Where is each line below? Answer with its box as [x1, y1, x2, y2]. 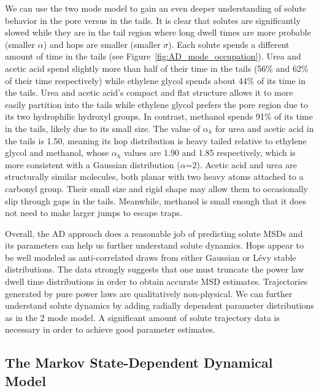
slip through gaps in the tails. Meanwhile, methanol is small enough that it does [5, 194, 306, 207]
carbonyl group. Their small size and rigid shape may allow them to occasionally [5, 182, 308, 195]
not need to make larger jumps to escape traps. [5, 206, 182, 219]
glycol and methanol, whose [5, 146, 109, 159]
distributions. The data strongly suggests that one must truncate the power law [5, 263, 304, 276]
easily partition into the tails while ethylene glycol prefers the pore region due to [5, 98, 308, 110]
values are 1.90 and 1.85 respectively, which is [123, 146, 296, 159]
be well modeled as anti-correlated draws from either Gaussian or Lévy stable [5, 250, 296, 263]
